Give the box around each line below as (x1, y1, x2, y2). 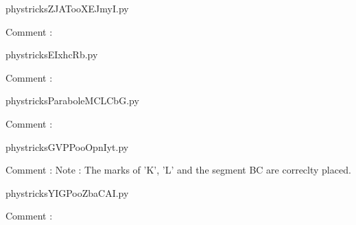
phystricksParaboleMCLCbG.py (5, 93, 139, 108)
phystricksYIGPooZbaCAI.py (5, 185, 129, 200)
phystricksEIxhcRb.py (5, 47, 98, 62)
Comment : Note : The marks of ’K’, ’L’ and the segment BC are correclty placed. (5, 163, 351, 177)
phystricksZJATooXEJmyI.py (5, 1, 129, 15)
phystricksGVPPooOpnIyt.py (5, 139, 129, 154)
